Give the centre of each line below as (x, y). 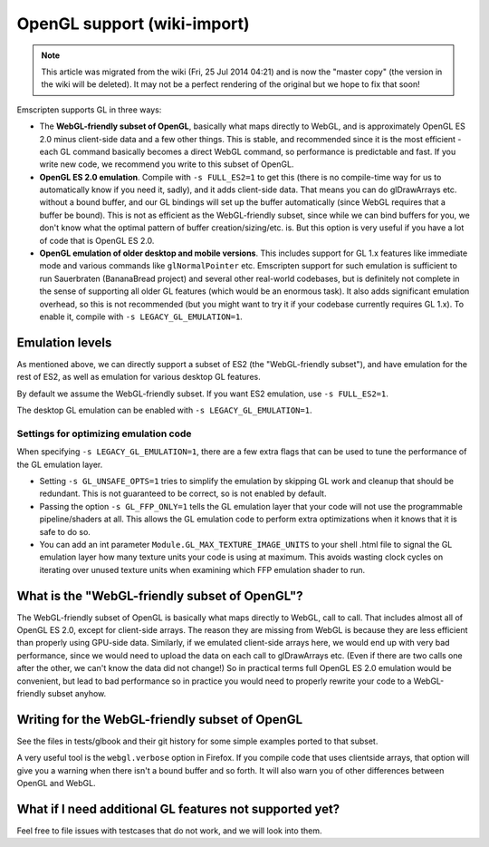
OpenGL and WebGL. (56, 784)
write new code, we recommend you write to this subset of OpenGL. (167, 164)
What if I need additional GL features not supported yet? (178, 808)
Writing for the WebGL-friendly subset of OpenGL (160, 720)
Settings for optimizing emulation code (104, 433)
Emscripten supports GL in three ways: (89, 110)
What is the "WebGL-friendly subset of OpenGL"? (160, 595)
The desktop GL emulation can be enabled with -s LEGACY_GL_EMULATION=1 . (164, 410)
